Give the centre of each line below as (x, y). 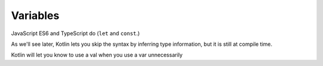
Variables (35, 15)
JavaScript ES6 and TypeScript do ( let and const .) (75, 33)
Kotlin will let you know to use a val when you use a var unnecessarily (97, 55)
